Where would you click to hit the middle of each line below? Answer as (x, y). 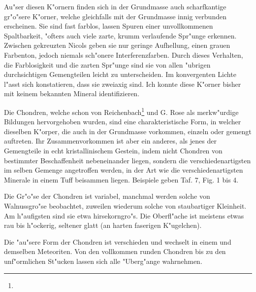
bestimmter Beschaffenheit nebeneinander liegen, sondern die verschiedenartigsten (128, 160)
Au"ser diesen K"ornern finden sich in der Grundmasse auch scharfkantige (115, 6)
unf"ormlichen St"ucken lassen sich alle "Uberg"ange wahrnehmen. (103, 261)
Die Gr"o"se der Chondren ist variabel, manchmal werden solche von (107, 196)
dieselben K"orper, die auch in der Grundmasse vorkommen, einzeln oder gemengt (128, 131)
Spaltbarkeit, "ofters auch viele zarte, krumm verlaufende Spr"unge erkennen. (120, 35)
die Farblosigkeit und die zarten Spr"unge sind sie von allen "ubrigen (107, 64)
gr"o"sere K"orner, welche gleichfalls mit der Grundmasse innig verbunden (115, 16)
